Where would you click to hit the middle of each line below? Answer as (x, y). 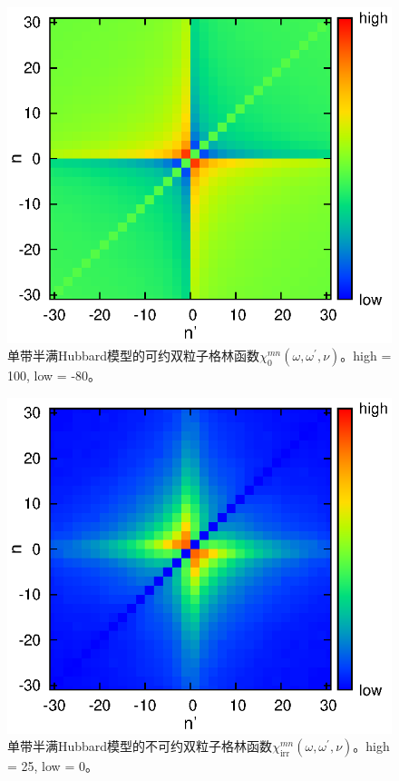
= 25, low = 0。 (53, 766)
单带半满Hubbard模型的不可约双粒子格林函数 (140, 746)
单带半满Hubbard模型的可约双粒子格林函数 (134, 356)
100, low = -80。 (54, 376)
